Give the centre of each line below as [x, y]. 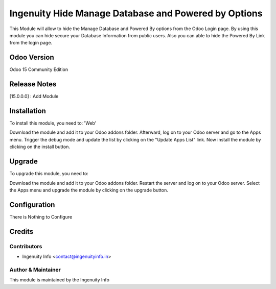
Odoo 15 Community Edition [39, 69]
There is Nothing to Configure [41, 216]
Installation [28, 111]
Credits [21, 232]
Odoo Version [32, 57]
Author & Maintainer [35, 270]
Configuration [32, 204]
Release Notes [33, 84]
